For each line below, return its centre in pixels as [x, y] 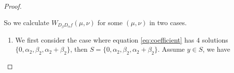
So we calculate [27, 22]
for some [110, 22]
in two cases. [168, 22]
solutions [215, 39]
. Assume [171, 49]
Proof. [13, 6]
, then [79, 49]
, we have [217, 49]
